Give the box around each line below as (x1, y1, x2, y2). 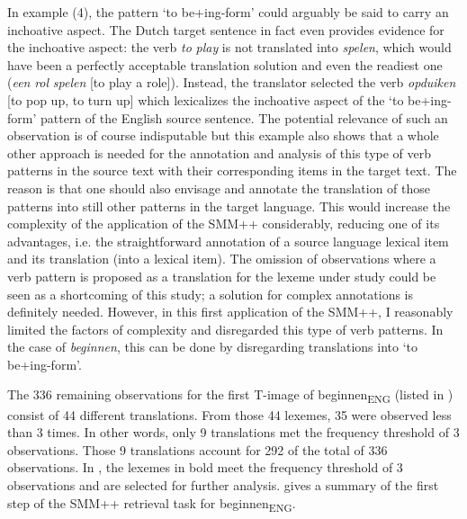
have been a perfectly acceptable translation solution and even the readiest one (7, 55, 443, 74)
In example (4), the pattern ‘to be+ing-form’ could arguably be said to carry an (7, 3, 449, 21)
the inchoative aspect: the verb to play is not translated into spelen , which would (7, 38, 452, 57)
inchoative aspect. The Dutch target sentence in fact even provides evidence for (7, 20, 445, 39)
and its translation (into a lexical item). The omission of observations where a (7, 249, 436, 268)
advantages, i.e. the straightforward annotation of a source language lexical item (7, 231, 449, 250)
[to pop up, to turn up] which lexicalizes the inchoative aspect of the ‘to (7, 90, 404, 109)
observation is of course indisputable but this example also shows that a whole (7, 126, 439, 145)
